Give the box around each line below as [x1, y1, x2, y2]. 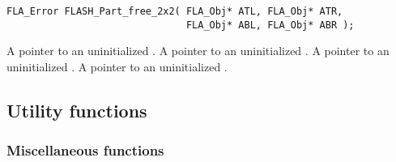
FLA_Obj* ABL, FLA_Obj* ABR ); [185, 19, 355, 31]
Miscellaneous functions [6, 140, 164, 160]
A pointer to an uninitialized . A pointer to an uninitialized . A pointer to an [6, 42, 390, 59]
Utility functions [6, 97, 147, 122]
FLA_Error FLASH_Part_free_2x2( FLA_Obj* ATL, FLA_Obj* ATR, [6, 6, 343, 17]
